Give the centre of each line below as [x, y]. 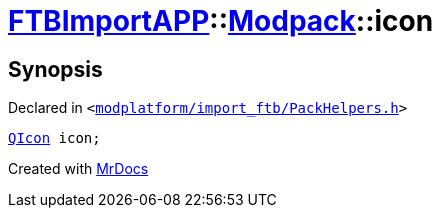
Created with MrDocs [78, 169]
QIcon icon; [54, 138]
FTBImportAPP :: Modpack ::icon [221, 21]
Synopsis [55, 69]
